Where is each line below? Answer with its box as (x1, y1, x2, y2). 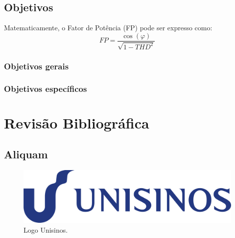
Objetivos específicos (4, 83, 87, 95)
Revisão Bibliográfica (4, 113, 149, 133)
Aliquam (4, 146, 48, 161)
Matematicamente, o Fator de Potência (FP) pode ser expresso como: (4, 22, 212, 33)
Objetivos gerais (4, 60, 69, 72)
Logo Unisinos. (23, 224, 68, 235)
